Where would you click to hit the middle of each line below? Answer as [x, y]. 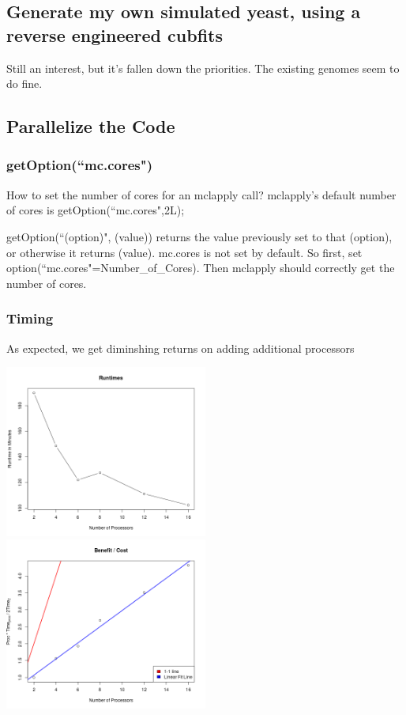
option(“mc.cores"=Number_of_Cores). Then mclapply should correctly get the [201, 268]
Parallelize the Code [91, 126]
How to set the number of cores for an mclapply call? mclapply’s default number [201, 194]
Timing [30, 318]
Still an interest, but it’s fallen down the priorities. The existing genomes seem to [203, 68]
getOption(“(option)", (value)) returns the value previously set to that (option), [199, 236]
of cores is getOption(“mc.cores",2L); [96, 210]
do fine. [24, 83]
